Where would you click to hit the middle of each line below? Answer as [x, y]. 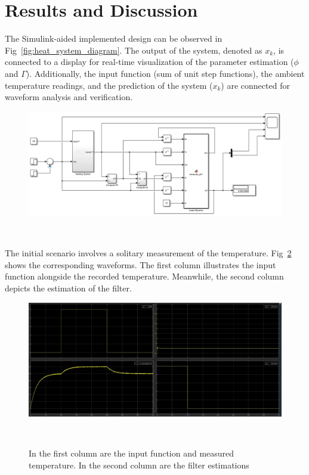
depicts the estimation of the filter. [68, 288]
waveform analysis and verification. [69, 97]
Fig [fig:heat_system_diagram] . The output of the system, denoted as [134, 50]
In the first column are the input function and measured [132, 453]
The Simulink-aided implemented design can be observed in [114, 38]
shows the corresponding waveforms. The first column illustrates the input [140, 264]
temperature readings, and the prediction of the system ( [109, 85]
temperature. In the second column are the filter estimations [139, 465]
